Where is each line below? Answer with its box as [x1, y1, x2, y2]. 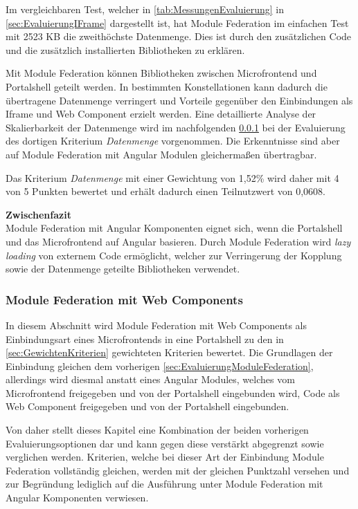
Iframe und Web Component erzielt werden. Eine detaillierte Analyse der [6, 107, 316, 121]
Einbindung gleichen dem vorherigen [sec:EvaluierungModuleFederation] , [6, 358, 314, 373]
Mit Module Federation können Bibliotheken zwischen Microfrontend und [6, 66, 317, 80]
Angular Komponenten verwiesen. [6, 490, 149, 505]
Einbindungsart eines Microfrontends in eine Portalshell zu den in [6, 331, 284, 346]
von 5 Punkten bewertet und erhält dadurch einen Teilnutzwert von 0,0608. [6, 184, 325, 198]
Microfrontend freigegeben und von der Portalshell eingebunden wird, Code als [6, 385, 340, 400]
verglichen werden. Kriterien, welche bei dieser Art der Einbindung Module [6, 450, 324, 464]
